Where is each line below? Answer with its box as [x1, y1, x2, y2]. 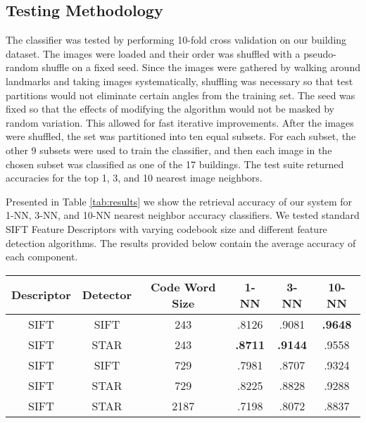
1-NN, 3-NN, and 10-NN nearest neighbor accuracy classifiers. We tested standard [6, 208, 360, 222]
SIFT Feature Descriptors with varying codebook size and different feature [6, 221, 327, 236]
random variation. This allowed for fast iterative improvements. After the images [6, 115, 354, 130]
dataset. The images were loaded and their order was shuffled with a [6, 46, 301, 61]
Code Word [151, 278, 216, 295]
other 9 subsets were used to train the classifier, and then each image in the [6, 142, 332, 157]
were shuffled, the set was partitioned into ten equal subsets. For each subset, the [6, 129, 356, 144]
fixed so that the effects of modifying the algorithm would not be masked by [6, 101, 334, 116]
